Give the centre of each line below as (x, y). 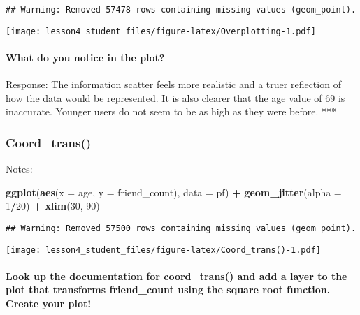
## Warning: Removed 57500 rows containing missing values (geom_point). (181, 228)
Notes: (19, 169)
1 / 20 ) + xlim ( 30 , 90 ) (53, 206)
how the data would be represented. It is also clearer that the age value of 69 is (175, 97)
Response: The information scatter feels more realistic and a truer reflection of (173, 84)
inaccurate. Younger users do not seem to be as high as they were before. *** (171, 111)
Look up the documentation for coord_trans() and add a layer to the (177, 276)
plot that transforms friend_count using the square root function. (168, 290)
